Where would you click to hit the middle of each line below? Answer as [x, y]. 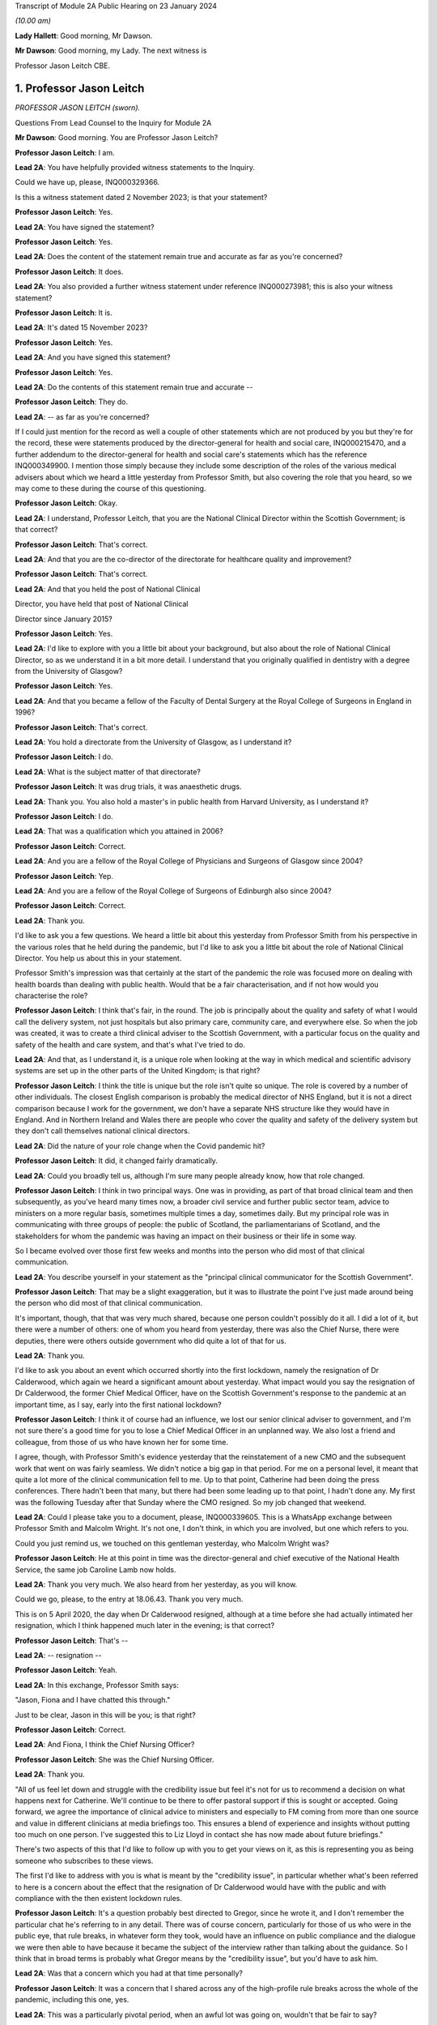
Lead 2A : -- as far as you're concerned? [82, 416]
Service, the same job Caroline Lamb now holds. [95, 1569]
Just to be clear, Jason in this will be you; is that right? [105, 1715]
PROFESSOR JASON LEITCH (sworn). [78, 108]
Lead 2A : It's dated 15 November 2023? [81, 327]
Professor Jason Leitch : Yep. [64, 876]
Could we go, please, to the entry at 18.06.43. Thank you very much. [129, 1599]
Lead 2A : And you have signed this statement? [93, 357]
